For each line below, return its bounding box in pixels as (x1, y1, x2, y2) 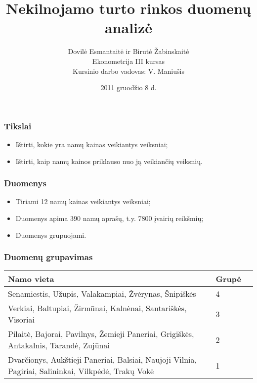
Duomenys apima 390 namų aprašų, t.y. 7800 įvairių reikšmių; (15, 213, 204, 223)
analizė (104, 17, 153, 38)
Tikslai (4, 119, 32, 132)
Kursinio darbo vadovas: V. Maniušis (73, 65, 184, 76)
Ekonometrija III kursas (92, 55, 165, 66)
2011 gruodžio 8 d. (100, 82, 157, 93)
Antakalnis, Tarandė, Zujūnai (8, 339, 110, 351)
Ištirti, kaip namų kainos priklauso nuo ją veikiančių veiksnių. (15, 156, 203, 166)
